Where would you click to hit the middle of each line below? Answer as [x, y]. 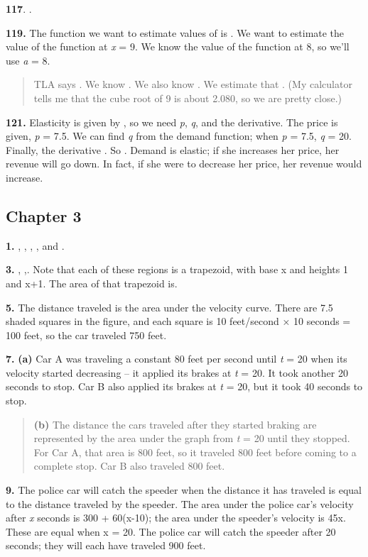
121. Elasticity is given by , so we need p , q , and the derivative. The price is [172, 122]
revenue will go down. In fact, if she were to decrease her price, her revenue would [184, 164]
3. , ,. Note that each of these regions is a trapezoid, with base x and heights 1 [177, 269]
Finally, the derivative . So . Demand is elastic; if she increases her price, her [173, 149]
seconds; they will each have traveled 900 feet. [106, 545]
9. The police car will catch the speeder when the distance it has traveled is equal [184, 490]
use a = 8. [28, 60]
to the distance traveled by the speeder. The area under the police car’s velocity [180, 503]
